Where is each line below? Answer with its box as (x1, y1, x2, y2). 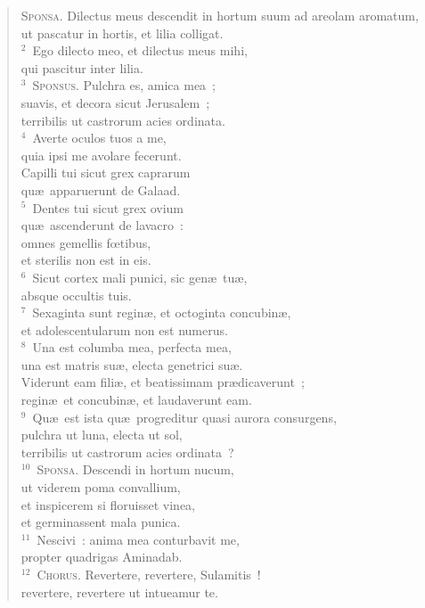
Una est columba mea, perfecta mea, (32, 338, 232, 357)
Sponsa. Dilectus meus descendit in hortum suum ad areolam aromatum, (20, 6, 419, 24)
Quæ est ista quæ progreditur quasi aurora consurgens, (32, 407, 337, 426)
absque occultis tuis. (20, 285, 132, 304)
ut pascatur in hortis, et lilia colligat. (20, 23, 224, 42)
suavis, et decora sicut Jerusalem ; (20, 93, 210, 111)
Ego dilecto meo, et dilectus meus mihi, (32, 41, 248, 60)
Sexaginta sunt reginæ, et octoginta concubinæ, (32, 303, 291, 322)
